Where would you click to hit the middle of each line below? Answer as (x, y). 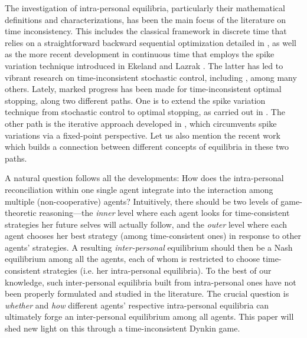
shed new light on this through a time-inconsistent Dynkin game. (123, 328)
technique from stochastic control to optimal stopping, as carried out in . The (145, 112)
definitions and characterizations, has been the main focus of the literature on (146, 19)
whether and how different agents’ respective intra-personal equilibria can (137, 305)
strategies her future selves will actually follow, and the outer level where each (146, 224)
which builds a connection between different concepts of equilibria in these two (147, 147)
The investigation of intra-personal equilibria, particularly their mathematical (145, 8)
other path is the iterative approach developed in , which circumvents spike (141, 123)
